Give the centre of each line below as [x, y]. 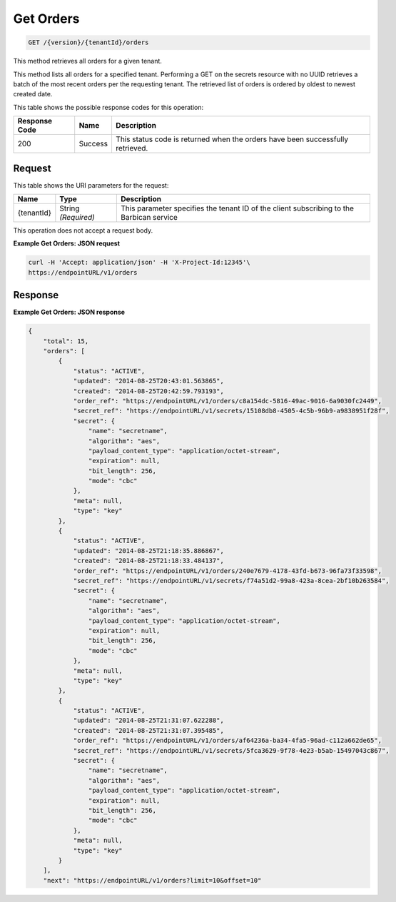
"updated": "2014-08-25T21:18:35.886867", [148, 551]
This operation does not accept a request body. [83, 230]
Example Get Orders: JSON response [69, 312]
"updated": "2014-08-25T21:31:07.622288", [148, 720]
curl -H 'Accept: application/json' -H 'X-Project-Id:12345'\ [139, 263]
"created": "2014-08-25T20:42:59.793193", [148, 391]
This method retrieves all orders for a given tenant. [87, 61]
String [70, 208]
